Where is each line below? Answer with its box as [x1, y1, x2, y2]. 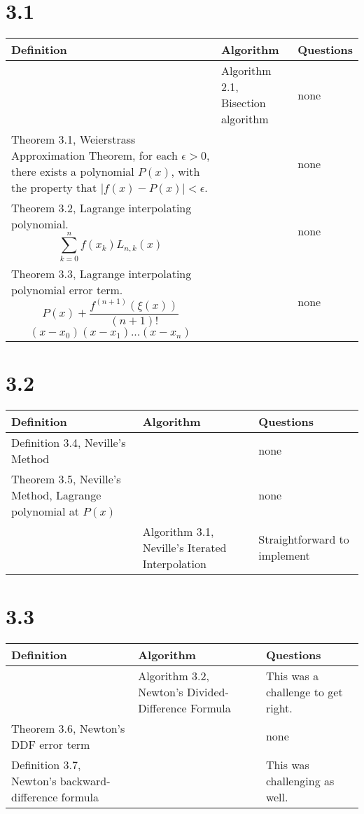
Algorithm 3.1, [142, 523, 214, 539]
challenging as [265, 772, 335, 789]
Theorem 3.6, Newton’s [11, 719, 125, 736]
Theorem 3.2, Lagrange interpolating [11, 200, 192, 216]
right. [265, 699, 293, 716]
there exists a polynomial [11, 163, 134, 180]
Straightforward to [258, 531, 349, 548]
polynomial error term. [11, 281, 123, 298]
